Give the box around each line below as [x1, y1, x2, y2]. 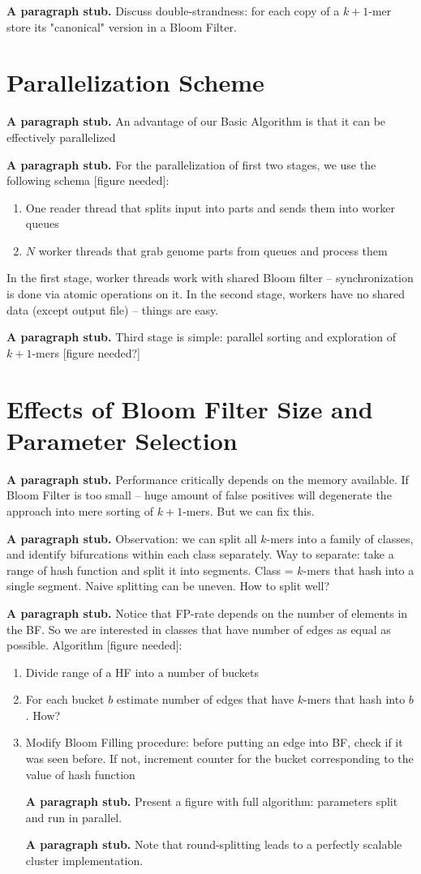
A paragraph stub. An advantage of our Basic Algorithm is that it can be [6, 113, 386, 130]
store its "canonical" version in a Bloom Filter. [6, 18, 237, 35]
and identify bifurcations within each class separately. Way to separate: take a [6, 546, 394, 563]
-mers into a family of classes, [266, 529, 414, 546]
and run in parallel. [25, 808, 122, 825]
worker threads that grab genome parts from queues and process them [38, 242, 388, 259]
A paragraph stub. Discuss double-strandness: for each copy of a [6, 2, 340, 19]
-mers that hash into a [303, 561, 415, 578]
